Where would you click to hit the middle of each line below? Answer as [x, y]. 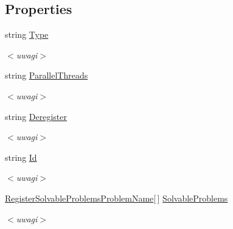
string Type [27, 34]
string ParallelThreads [47, 75]
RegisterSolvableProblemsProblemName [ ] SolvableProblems [117, 198]
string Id [21, 157]
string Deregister [36, 116]
